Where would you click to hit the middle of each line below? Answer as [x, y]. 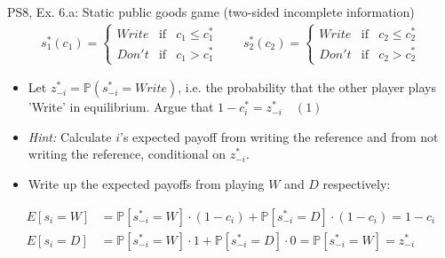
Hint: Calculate [70, 136]
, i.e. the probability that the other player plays [307, 87]
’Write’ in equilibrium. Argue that [121, 107]
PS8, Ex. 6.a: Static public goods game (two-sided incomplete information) [211, 12]
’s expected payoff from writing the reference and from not [279, 136]
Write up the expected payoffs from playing [146, 184]
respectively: [357, 184]
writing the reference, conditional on [127, 154]
